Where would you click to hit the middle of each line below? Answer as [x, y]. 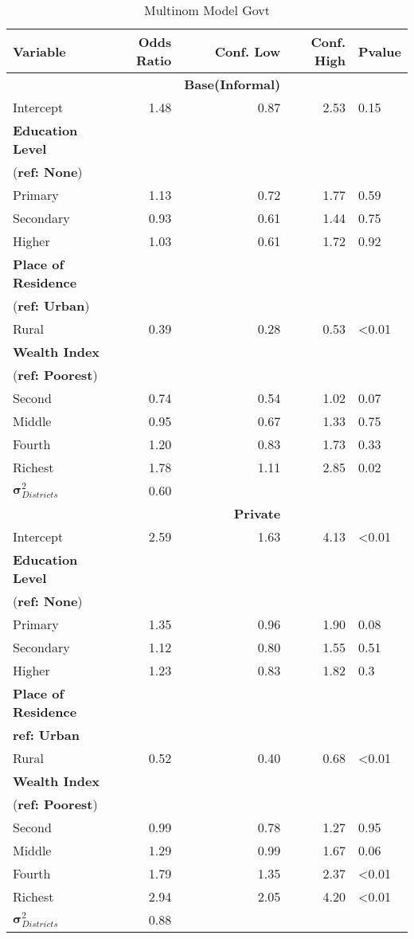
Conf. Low [248, 51]
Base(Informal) [232, 84]
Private [257, 513]
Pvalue [380, 51]
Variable [39, 51]
